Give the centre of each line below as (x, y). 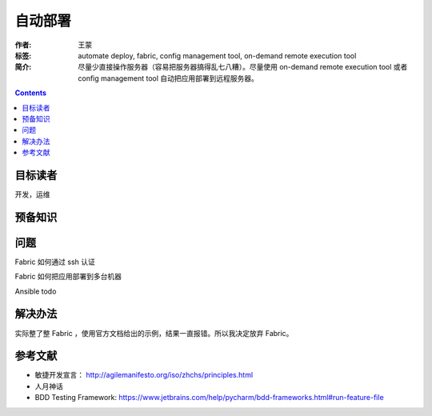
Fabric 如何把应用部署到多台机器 (68, 277)
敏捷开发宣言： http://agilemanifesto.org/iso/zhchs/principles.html (144, 375)
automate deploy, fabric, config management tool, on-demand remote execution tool (217, 55)
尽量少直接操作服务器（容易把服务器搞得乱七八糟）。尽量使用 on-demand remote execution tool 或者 (243, 67)
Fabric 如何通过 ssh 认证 (55, 262)
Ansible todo (36, 291)
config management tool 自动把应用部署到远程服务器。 (168, 78)
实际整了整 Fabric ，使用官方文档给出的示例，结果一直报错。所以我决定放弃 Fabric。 (154, 333)
